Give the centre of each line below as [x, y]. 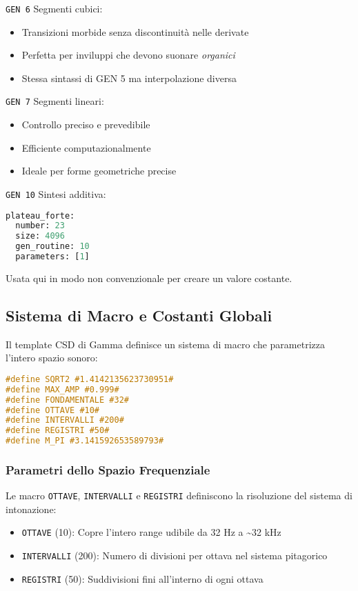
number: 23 [40, 226]
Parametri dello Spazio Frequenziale [108, 469]
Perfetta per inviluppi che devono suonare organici [128, 55]
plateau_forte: [40, 216]
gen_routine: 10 [52, 247]
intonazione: [31, 509]
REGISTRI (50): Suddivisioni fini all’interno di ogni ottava [142, 578]
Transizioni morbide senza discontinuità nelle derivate [135, 31]
